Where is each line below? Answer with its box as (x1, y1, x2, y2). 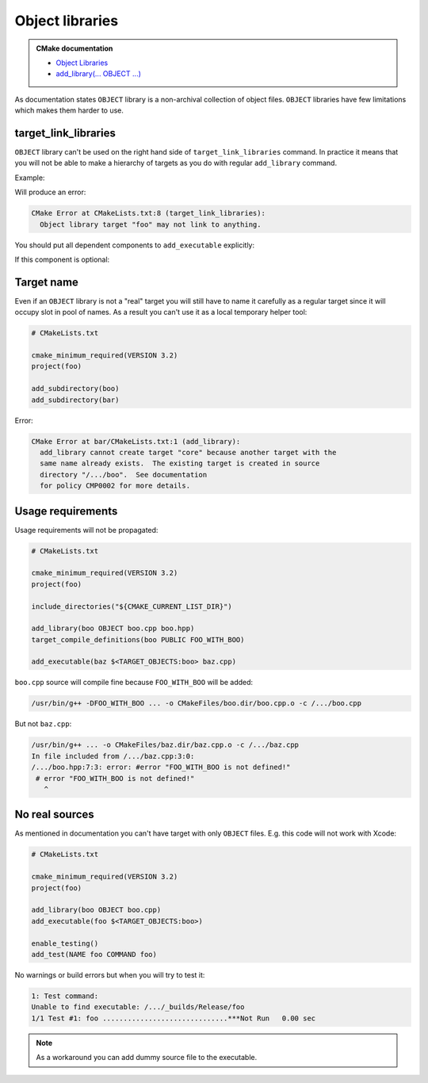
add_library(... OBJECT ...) (55, 69, 142, 78)
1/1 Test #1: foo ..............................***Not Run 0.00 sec (31, 1013, 316, 1023)
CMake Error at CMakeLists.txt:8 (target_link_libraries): (31, 209, 266, 218)
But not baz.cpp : (14, 719, 72, 729)
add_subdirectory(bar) (31, 395, 120, 404)
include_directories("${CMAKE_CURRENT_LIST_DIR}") (31, 602, 233, 610)
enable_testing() (31, 939, 99, 947)
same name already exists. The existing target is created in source (40, 459, 320, 468)
